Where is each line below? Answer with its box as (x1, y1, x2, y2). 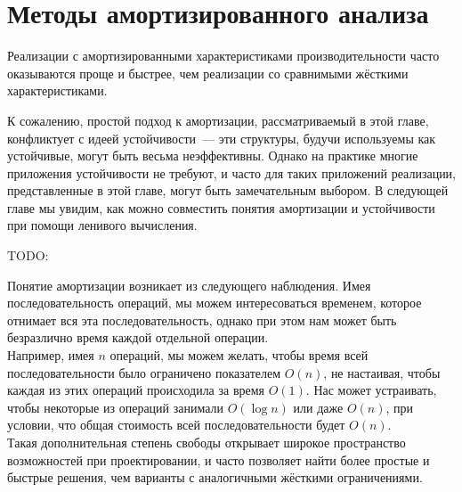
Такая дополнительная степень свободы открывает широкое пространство (7, 433, 406, 451)
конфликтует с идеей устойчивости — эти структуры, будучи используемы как (7, 128, 436, 147)
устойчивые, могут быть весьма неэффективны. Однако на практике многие (7, 146, 418, 165)
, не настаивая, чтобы (323, 363, 441, 381)
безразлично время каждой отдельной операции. (7, 328, 269, 347)
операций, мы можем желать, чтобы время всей (109, 346, 369, 365)
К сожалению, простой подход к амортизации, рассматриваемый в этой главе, (7, 111, 429, 129)
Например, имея (7, 346, 94, 365)
